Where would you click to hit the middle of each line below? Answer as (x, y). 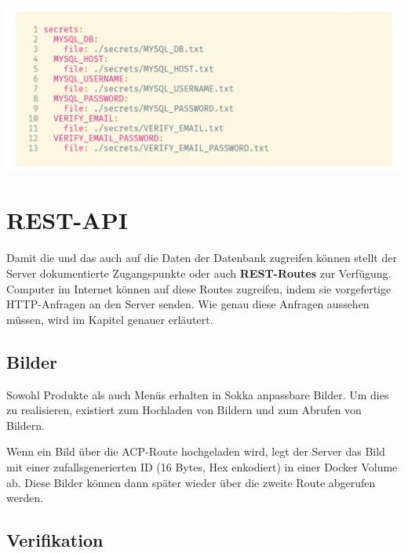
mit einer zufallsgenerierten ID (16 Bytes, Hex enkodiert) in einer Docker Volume (202, 466)
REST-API (67, 220)
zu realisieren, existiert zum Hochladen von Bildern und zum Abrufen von (184, 410)
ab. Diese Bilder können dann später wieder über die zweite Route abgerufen (191, 482)
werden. (25, 498)
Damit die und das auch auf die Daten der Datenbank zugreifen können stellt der (202, 258)
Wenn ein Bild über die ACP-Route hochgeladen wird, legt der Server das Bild (196, 451)
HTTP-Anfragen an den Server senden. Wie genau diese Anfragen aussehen (188, 304)
